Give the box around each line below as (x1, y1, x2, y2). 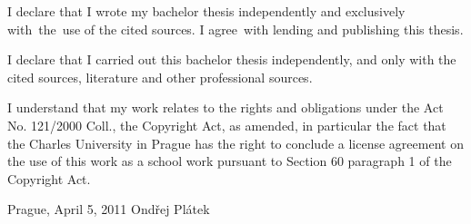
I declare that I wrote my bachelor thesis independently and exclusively (7, 2, 406, 20)
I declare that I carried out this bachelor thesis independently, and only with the (7, 50, 456, 69)
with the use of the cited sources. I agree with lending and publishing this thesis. (7, 19, 464, 38)
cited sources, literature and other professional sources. (7, 67, 313, 86)
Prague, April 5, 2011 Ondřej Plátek (7, 200, 210, 219)
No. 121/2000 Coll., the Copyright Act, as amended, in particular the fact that (7, 115, 446, 134)
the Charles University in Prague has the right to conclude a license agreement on (7, 133, 464, 152)
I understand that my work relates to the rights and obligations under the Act (7, 98, 444, 117)
